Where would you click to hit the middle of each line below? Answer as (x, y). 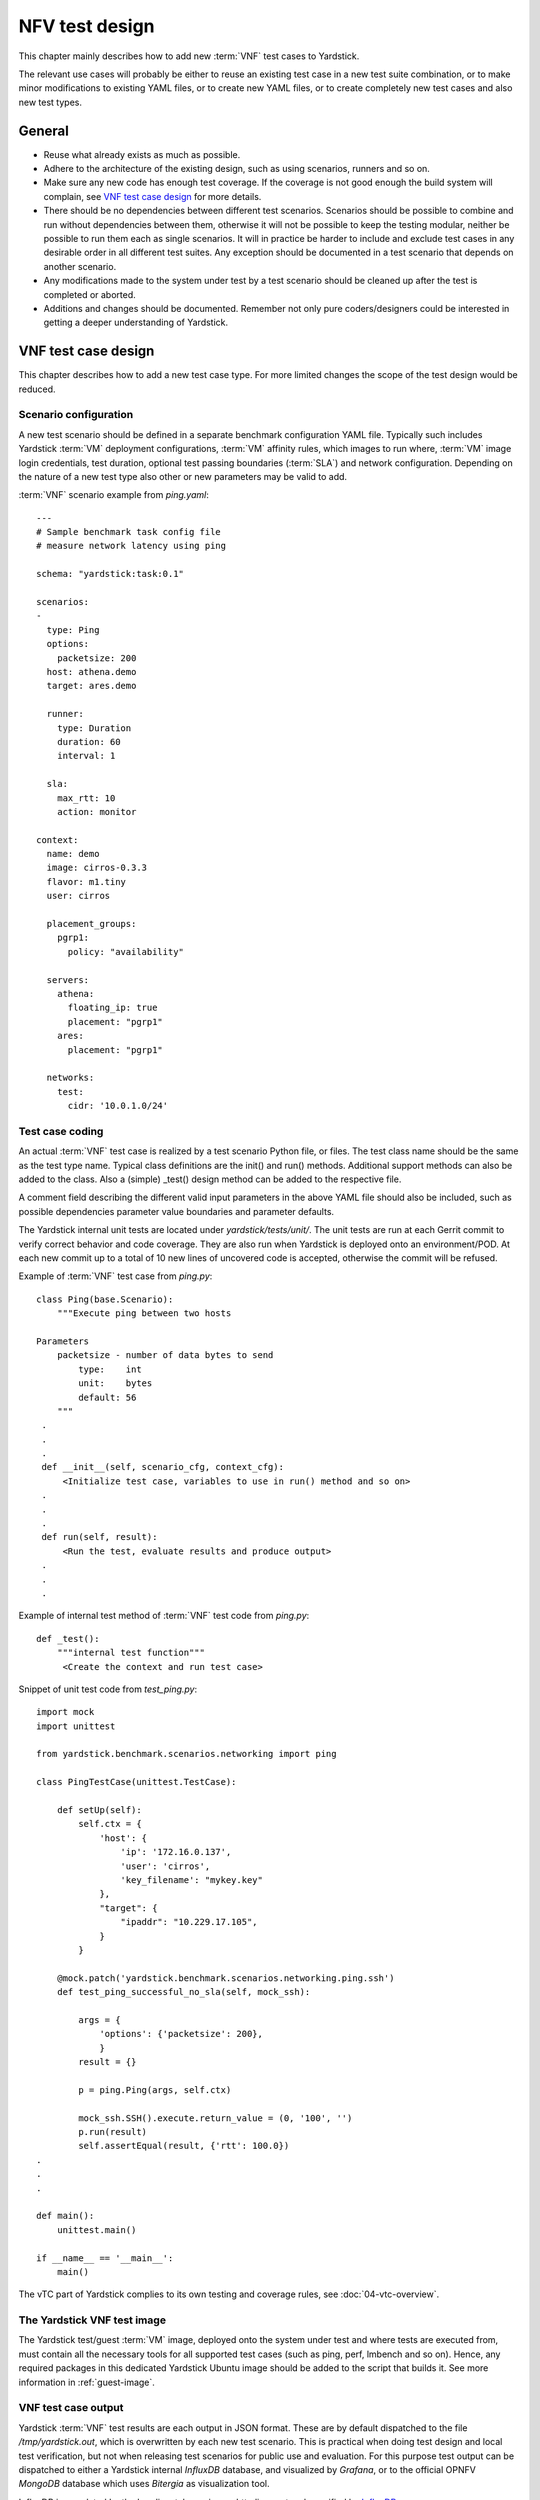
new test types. (50, 102)
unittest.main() (96, 2229)
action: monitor (96, 811)
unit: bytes (115, 1383)
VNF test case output (71, 2408)
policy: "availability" (126, 951)
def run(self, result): (99, 1537)
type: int (110, 1369)
